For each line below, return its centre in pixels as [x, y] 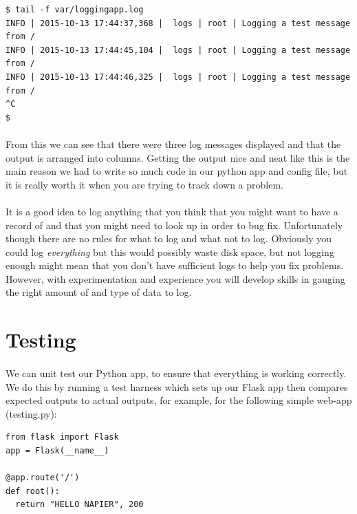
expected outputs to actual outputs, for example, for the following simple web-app [179, 400]
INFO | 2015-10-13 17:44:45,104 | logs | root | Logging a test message [178, 50]
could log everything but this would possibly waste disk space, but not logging [170, 251]
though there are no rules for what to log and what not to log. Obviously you [169, 238]
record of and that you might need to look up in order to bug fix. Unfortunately [174, 225]
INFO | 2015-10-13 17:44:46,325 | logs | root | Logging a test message [178, 77]
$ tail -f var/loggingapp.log [75, 10]
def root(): [33, 491]
